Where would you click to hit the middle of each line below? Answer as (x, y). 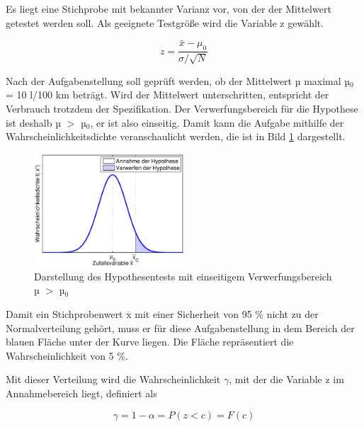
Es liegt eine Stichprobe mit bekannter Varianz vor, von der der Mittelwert (169, 8)
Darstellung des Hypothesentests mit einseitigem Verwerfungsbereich (183, 276)
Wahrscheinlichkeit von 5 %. (67, 355)
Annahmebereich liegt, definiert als (81, 393)
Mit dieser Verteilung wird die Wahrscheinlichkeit (113, 379)
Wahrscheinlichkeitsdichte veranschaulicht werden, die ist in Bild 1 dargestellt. (176, 136)
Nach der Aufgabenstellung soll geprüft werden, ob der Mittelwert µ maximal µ (178, 80)
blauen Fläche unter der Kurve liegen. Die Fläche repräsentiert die (150, 342)
